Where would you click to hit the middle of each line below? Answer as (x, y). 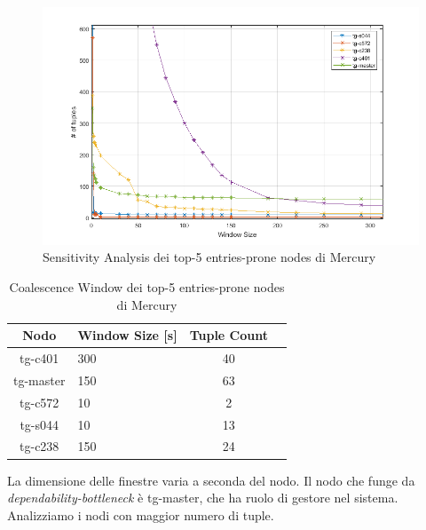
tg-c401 (39, 358)
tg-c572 (39, 402)
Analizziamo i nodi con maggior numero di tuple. (141, 514)
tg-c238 (39, 446)
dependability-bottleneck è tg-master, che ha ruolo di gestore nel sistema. (203, 498)
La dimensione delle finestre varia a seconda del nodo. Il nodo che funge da (211, 480)
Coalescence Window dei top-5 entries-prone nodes (147, 287)
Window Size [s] (127, 335)
